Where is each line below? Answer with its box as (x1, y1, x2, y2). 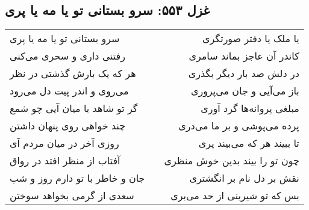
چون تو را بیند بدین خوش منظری (164, 153, 299, 168)
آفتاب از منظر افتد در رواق (10, 153, 120, 168)
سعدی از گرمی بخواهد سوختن (10, 188, 134, 203)
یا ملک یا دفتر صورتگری (202, 31, 299, 46)
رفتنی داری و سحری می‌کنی (10, 49, 125, 63)
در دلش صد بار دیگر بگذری (188, 66, 299, 81)
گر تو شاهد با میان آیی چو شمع (10, 101, 138, 116)
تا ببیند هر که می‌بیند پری (198, 136, 299, 150)
